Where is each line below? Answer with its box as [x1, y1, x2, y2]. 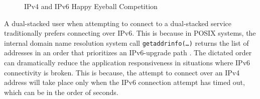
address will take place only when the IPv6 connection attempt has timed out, [4, 77, 245, 87]
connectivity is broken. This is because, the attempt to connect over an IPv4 [4, 67, 240, 77]
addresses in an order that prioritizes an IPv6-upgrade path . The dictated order [4, 47, 252, 58]
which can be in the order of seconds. [4, 86, 118, 97]
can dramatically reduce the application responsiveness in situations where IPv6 [4, 57, 250, 68]
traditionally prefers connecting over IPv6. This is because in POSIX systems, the [4, 28, 256, 38]
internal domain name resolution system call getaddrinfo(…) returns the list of [4, 37, 249, 48]
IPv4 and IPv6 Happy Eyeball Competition [24, 1, 158, 11]
